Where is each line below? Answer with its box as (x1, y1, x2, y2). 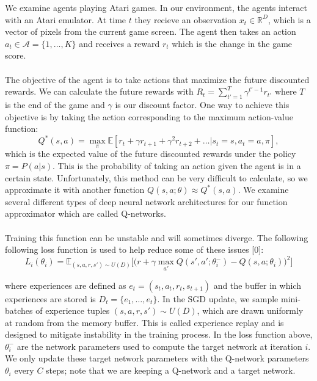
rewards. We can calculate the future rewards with (5, 85, 194, 98)
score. (5, 49, 26, 62)
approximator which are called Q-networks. (5, 207, 166, 220)
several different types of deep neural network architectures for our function (5, 195, 288, 208)
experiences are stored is (5, 292, 96, 305)
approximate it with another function (5, 183, 145, 196)
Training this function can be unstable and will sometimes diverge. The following (5, 231, 308, 244)
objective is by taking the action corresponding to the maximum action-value (5, 110, 293, 123)
